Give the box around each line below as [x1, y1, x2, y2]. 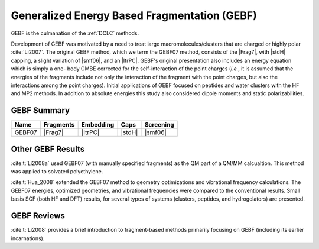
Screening [144, 121, 174, 129]
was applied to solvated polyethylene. [11, 168, 103, 175]
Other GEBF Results [11, 144, 85, 154]
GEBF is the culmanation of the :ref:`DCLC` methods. [11, 30, 139, 37]
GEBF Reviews [11, 211, 65, 221]
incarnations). [11, 234, 45, 242]
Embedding [81, 121, 115, 129]
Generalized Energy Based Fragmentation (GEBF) [11, 9, 257, 22]
